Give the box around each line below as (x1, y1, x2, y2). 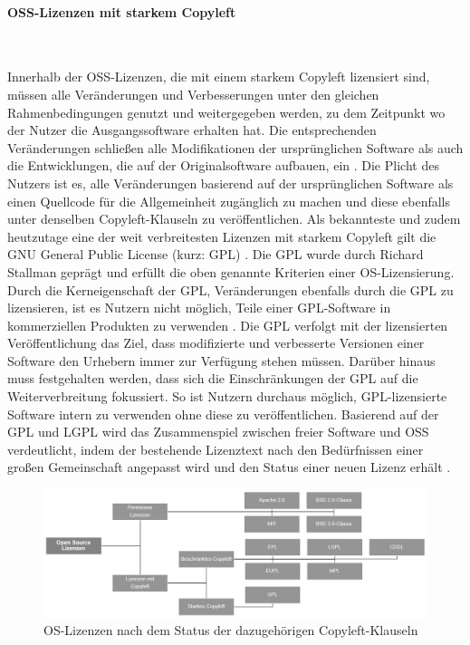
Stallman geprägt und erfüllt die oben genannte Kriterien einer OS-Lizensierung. (7, 262, 455, 281)
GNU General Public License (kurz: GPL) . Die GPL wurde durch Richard (7, 245, 424, 264)
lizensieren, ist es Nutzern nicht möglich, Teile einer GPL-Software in (7, 298, 391, 317)
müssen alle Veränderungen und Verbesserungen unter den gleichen (7, 84, 379, 103)
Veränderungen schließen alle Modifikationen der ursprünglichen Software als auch (7, 138, 464, 157)
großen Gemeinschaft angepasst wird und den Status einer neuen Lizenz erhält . (7, 457, 451, 477)
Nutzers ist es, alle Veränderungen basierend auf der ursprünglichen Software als (7, 173, 454, 192)
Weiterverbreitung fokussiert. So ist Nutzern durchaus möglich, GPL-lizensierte (7, 387, 447, 406)
